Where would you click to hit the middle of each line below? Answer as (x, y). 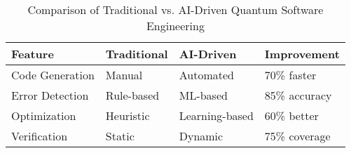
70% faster (290, 75)
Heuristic (128, 115)
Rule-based (132, 95)
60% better (291, 115)
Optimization (44, 115)
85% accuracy (298, 95)
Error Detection (50, 95)
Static (120, 136)
